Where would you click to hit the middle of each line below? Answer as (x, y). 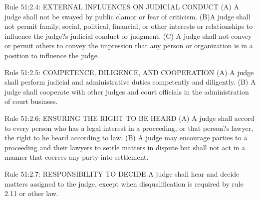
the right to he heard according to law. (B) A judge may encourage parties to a (126, 138)
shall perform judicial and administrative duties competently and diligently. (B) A (130, 82)
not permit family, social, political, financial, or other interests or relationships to (129, 26)
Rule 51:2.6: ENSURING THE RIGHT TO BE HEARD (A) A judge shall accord (130, 118)
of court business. (31, 101)
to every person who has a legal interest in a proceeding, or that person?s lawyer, (129, 128)
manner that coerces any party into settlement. (77, 157)
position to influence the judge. (52, 55)
